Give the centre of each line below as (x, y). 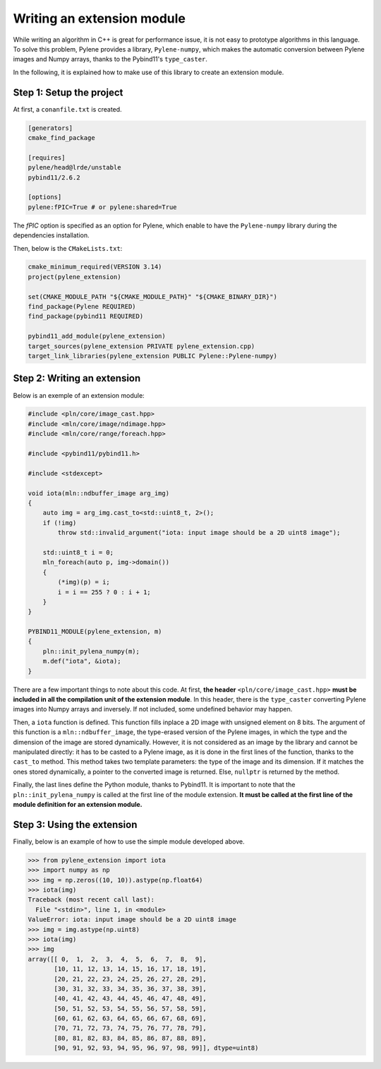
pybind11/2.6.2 (54, 177)
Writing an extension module (99, 18)
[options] (45, 197)
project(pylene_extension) (74, 277)
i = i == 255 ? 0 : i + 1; (104, 592)
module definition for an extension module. (78, 804)
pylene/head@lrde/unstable (74, 167)
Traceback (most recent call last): (91, 900)
